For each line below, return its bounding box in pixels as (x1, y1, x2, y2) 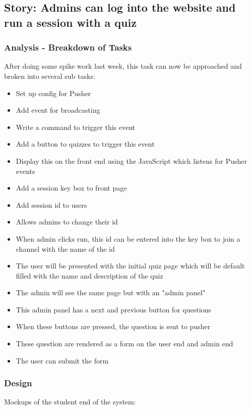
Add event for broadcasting (16, 105, 100, 115)
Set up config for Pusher (16, 87, 91, 98)
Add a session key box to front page (16, 183, 127, 193)
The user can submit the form (16, 355, 109, 366)
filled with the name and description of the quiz (16, 270, 163, 281)
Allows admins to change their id (16, 216, 118, 227)
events (16, 165, 35, 176)
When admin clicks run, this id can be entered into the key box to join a (16, 233, 240, 244)
